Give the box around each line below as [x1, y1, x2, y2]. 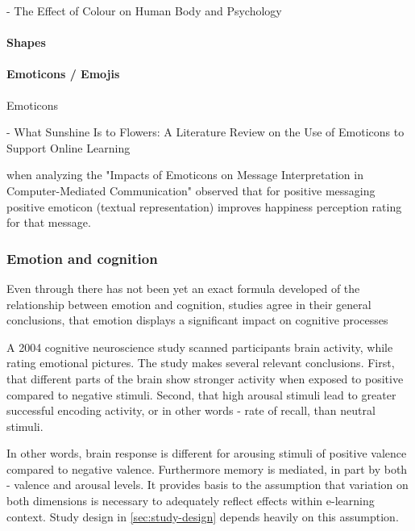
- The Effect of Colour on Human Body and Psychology [6, 2, 282, 19]
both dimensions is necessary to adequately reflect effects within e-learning [6, 492, 375, 509]
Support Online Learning [6, 139, 131, 156]
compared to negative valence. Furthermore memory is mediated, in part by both [6, 460, 408, 477]
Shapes [6, 34, 46, 51]
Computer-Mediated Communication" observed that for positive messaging [6, 182, 376, 199]
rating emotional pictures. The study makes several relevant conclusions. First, [6, 354, 395, 371]
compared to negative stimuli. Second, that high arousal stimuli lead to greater [6, 386, 396, 403]
